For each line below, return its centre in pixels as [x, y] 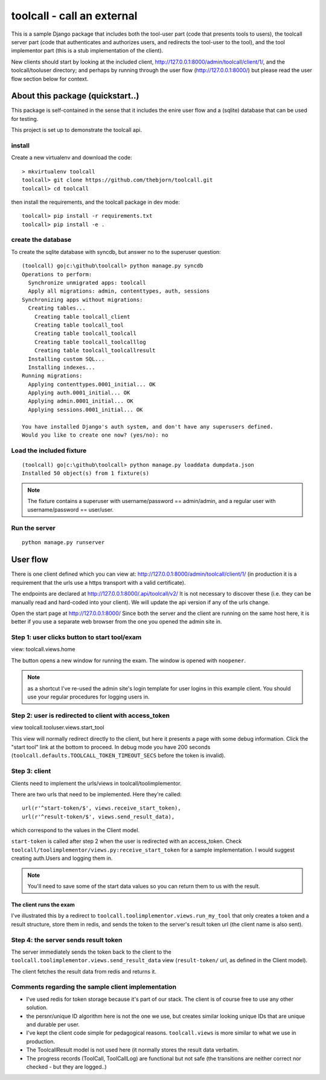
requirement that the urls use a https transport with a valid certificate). [98, 582]
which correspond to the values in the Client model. [75, 830]
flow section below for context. [50, 79]
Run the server [33, 528]
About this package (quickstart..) [75, 96]
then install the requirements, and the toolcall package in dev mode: [96, 202]
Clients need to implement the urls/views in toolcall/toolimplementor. [97, 783]
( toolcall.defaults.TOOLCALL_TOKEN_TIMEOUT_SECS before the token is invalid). [118, 755]
